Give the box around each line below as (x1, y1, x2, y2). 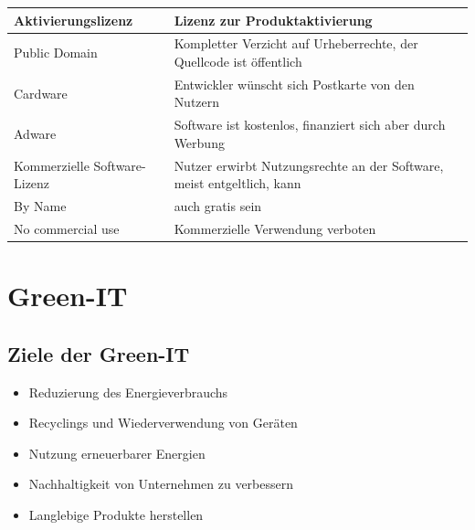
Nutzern (174, 92, 220, 111)
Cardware (14, 83, 68, 102)
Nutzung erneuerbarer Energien (28, 443, 206, 462)
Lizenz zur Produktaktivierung (174, 10, 373, 29)
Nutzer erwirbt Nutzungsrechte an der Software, (174, 155, 444, 175)
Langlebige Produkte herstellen (28, 504, 204, 524)
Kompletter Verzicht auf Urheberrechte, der (174, 34, 418, 53)
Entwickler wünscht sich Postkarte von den (174, 74, 415, 93)
